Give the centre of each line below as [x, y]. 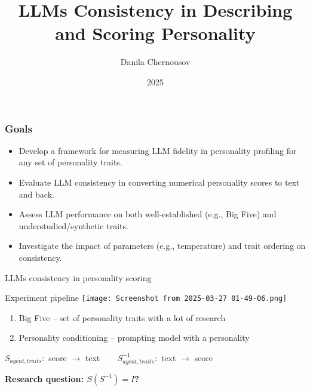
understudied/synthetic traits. [73, 225]
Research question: [44, 378]
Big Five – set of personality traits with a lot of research [122, 317]
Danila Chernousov [155, 62]
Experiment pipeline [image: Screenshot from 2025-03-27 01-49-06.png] [146, 298]
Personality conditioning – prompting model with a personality [134, 338]
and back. [36, 194]
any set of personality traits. [70, 162]
